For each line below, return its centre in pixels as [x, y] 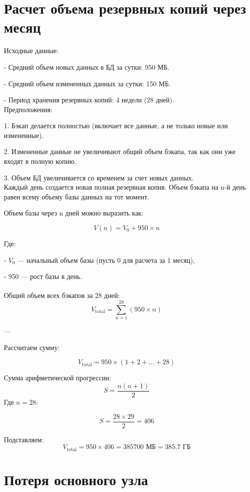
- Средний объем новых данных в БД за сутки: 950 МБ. [87, 67]
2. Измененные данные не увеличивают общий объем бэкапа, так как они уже [120, 151]
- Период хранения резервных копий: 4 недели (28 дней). [89, 100]
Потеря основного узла [76, 479]
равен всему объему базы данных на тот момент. [77, 196]
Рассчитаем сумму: [32, 347]
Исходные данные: [31, 50]
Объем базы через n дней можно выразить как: [74, 213]
